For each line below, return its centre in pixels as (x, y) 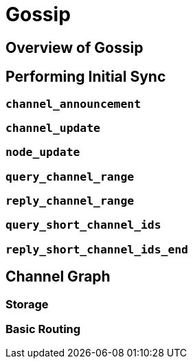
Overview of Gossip (75, 47)
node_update (43, 152)
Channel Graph (58, 277)
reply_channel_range (70, 201)
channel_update (53, 128)
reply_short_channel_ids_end (97, 249)
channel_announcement (73, 104)
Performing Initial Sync (86, 77)
